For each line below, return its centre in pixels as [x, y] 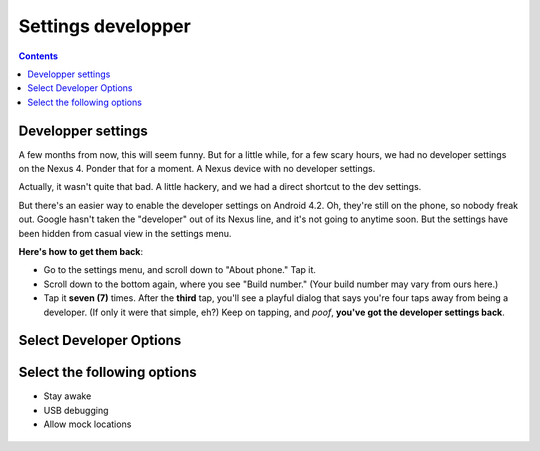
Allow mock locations [87, 424]
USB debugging [76, 410]
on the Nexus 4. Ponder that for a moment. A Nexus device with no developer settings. [197, 169]
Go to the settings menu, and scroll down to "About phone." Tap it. [180, 270]
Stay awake [67, 396]
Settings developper [105, 26]
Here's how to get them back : [81, 251]
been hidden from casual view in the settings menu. [125, 233]
